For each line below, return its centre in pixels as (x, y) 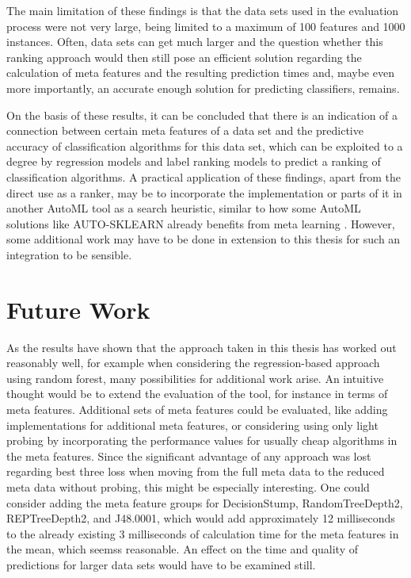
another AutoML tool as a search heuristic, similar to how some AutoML (184, 208)
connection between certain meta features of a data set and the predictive (185, 130)
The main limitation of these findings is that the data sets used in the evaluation (203, 10)
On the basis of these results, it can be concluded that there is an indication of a (202, 115)
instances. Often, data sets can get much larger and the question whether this (195, 42)
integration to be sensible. (69, 254)
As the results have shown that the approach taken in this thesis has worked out (202, 347)
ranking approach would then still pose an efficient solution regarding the (184, 57)
